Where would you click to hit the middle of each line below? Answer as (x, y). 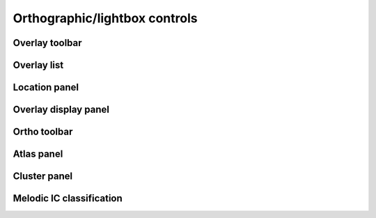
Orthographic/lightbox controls (105, 18)
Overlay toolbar (48, 43)
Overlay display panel (61, 110)
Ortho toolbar (43, 132)
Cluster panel (43, 177)
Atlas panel (38, 154)
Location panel (46, 87)
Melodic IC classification (68, 198)
